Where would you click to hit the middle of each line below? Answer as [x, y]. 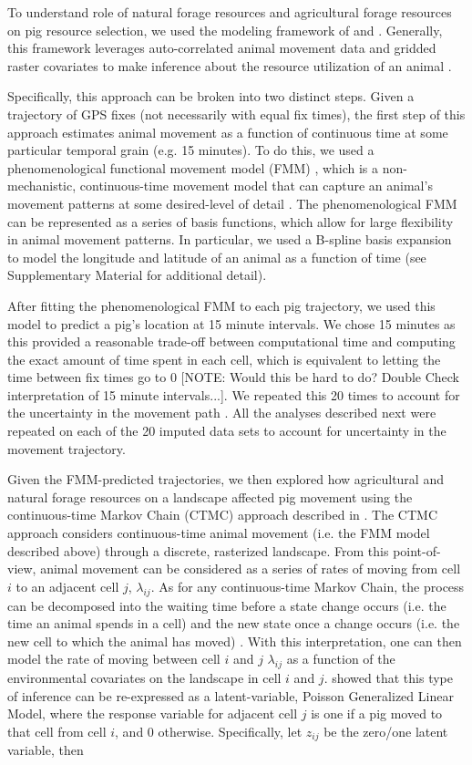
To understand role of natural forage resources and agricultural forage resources [230, 12]
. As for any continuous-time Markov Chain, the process [308, 586]
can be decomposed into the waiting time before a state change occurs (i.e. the [227, 605]
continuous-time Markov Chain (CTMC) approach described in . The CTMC [223, 515]
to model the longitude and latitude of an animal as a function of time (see [217, 257]
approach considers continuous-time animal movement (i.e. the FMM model [219, 533]
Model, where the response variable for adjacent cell [153, 713]
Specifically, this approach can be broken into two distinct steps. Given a [211, 96]
